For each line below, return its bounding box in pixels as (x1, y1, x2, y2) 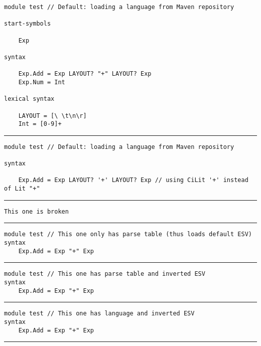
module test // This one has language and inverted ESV (4, 310, 195, 317)
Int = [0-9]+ (18, 120, 62, 128)
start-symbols (4, 20, 51, 28)
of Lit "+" (4, 185, 40, 193)
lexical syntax (4, 95, 55, 103)
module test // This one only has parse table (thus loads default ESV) (4, 231, 252, 238)
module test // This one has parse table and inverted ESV (4, 270, 205, 278)
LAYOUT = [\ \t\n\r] (18, 112, 87, 119)
